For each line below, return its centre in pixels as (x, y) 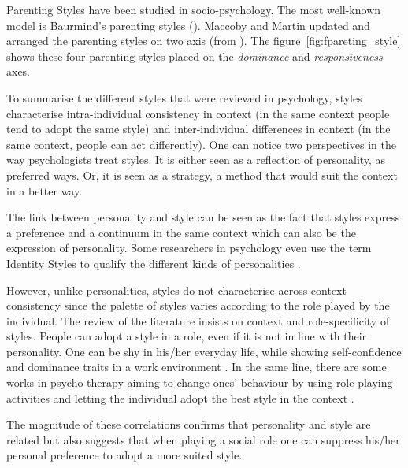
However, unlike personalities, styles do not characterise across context (176, 290)
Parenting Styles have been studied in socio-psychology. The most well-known (194, 9)
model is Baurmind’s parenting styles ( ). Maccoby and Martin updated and (188, 25)
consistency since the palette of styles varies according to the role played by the (198, 305)
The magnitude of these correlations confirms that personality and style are (189, 424)
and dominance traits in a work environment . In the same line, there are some (197, 367)
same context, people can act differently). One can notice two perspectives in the (201, 144)
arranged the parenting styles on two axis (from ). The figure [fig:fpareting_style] (204, 41)
